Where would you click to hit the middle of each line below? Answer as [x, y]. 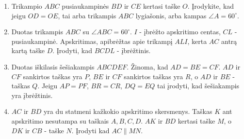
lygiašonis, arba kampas [171, 15]
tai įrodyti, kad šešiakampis [198, 86]
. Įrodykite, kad [211, 6]
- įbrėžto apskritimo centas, [180, 32]
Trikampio [27, 6]
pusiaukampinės [85, 6]
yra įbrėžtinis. [32, 95]
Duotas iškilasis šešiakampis [53, 66]
